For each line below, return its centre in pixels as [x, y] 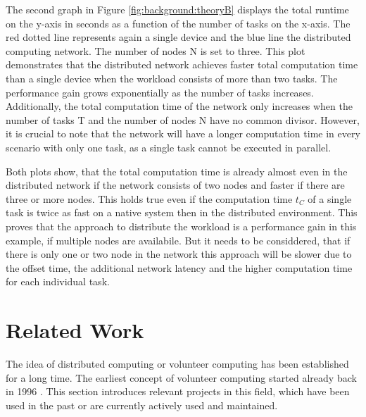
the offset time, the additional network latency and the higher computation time [179, 267]
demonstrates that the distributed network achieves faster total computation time [182, 64]
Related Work [75, 330]
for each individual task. [58, 281]
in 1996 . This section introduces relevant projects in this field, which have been [178, 391]
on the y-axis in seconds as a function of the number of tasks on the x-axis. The [178, 23]
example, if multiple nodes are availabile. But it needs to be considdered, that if [178, 240]
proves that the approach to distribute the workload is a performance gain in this [181, 226]
